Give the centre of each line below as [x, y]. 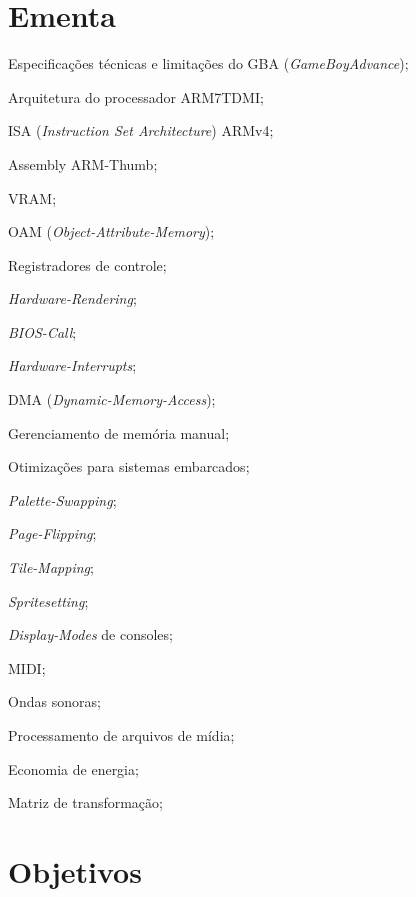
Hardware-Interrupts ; [72, 365]
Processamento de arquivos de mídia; [121, 735]
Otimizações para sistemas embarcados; [129, 466]
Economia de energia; [73, 768]
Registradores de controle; [87, 264]
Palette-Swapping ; [62, 499]
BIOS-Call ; [42, 331]
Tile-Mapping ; [51, 567]
